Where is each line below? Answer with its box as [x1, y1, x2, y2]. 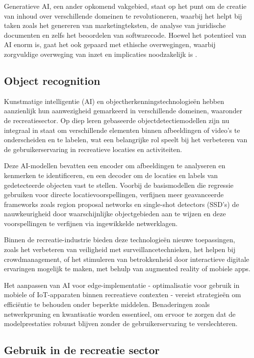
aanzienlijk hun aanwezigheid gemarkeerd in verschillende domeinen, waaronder [4, 105, 243, 116]
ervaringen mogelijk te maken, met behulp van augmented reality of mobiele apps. [4, 263, 251, 274]
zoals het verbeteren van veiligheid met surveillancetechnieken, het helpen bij [4, 244, 235, 255]
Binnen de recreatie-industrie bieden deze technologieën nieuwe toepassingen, [4, 234, 235, 245]
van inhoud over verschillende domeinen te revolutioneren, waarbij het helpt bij [4, 10, 242, 21]
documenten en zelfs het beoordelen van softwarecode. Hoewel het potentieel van [4, 29, 247, 40]
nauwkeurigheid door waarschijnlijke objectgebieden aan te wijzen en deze [4, 208, 226, 219]
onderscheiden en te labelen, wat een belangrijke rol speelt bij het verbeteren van [4, 134, 248, 145]
